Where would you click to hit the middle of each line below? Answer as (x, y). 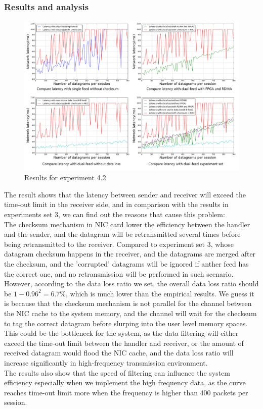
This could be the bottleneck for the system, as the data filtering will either (121, 333)
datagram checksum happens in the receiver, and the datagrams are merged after (130, 254)
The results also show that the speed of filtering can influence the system (117, 372)
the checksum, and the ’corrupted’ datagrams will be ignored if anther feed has (126, 264)
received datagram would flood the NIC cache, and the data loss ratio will (119, 353)
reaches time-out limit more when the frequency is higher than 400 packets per (126, 392)
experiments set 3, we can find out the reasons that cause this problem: (115, 214)
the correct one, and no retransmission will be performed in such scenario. (119, 273)
